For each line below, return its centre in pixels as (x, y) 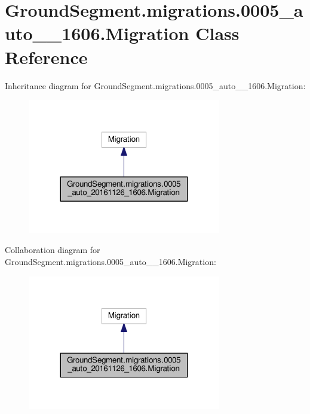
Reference (46, 57)
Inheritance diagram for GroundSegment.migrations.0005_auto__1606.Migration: (155, 85)
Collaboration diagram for (53, 250)
